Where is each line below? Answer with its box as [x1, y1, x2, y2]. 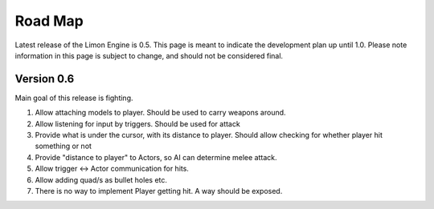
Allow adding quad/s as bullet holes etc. [35, 175, 168, 184]
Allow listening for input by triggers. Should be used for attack [35, 119, 240, 128]
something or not [35, 141, 92, 151]
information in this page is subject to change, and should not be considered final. [14, 50, 284, 60]
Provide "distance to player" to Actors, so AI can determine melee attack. [35, 152, 277, 162]
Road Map [14, 12, 84, 30]
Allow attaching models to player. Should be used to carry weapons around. [35, 108, 286, 118]
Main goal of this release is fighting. [14, 93, 133, 102]
